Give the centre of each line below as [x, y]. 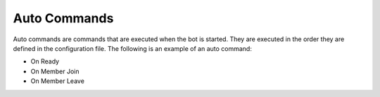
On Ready [45, 61]
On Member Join [55, 71]
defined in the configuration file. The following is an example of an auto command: [133, 48]
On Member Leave [57, 81]
